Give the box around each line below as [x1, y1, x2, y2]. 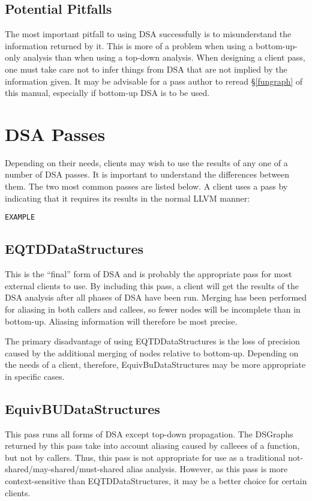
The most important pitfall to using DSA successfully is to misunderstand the [5, 28, 292, 40]
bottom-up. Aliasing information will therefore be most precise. [5, 314, 238, 327]
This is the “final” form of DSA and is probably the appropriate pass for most [5, 268, 292, 280]
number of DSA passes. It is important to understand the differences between [5, 168, 290, 181]
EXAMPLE [5, 213, 35, 222]
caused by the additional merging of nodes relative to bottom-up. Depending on [5, 346, 299, 359]
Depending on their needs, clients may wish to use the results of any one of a [5, 156, 288, 169]
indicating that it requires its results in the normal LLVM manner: [5, 191, 250, 204]
